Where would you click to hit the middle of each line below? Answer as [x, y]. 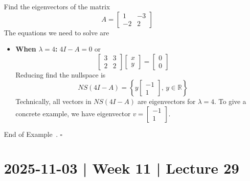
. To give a [230, 101]
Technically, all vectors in [53, 101]
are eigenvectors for [167, 101]
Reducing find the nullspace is [60, 74]
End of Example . [31, 134]
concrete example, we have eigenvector [73, 113]
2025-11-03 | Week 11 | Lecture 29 [122, 168]
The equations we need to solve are [57, 32]
